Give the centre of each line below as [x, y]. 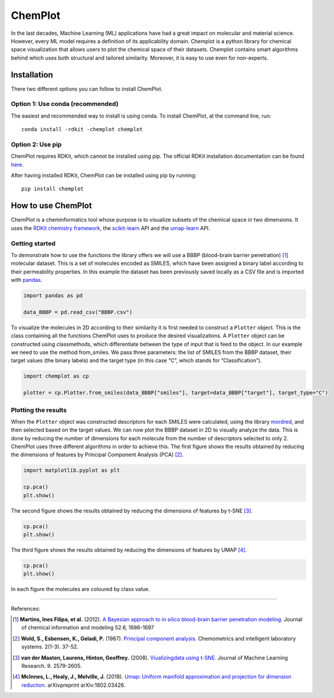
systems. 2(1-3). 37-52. [50, 647]
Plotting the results [39, 410]
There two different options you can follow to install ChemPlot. [87, 89]
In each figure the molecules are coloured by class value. [81, 589]
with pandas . [27, 280]
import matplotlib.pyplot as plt [72, 470]
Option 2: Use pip [36, 144]
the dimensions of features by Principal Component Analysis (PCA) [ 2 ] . [97, 454]
